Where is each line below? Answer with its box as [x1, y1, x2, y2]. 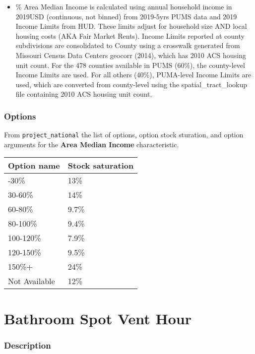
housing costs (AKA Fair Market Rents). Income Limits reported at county [15, 30, 245, 41]
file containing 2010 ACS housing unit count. [15, 89, 152, 99]
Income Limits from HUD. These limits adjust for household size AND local [15, 21, 247, 31]
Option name [8, 160, 60, 172]
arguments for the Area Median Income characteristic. [4, 139, 179, 149]
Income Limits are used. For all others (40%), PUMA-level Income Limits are [15, 69, 252, 80]
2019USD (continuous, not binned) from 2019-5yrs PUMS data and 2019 [15, 11, 237, 21]
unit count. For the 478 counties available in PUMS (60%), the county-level [15, 59, 245, 70]
